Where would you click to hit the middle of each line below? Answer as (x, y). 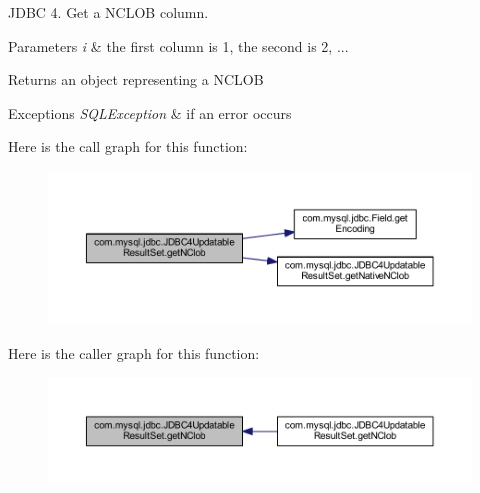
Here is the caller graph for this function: (134, 352)
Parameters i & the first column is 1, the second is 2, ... (178, 45)
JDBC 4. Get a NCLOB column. (108, 12)
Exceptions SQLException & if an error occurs (150, 112)
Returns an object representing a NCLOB (136, 79)
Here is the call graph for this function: (128, 146)
